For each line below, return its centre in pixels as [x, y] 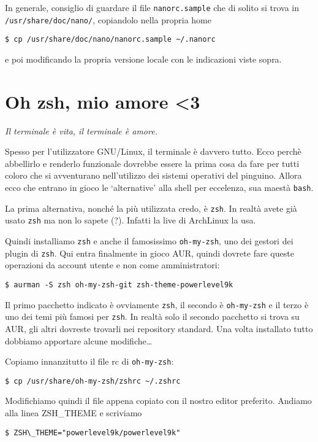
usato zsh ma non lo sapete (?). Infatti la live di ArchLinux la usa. [131, 220]
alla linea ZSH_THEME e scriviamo [74, 413]
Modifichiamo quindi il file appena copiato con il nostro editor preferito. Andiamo [158, 401]
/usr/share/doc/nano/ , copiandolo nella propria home [108, 19]
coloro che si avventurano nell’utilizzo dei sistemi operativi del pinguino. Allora [153, 175]
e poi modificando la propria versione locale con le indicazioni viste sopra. [143, 59]
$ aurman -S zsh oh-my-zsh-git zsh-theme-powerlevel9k [119, 285]
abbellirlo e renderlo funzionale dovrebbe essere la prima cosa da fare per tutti [152, 163]
